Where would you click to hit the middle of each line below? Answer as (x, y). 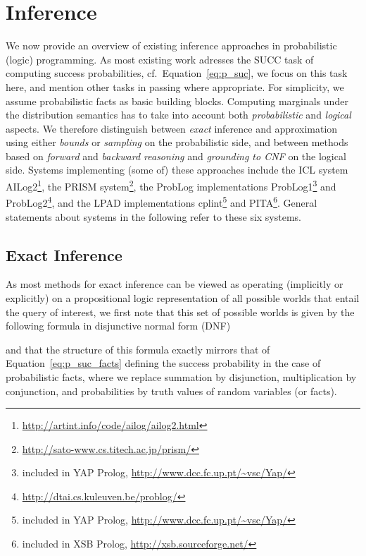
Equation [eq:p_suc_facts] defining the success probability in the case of (163, 363)
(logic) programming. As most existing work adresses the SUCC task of (160, 59)
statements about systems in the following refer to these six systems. (153, 216)
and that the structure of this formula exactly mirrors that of (138, 349)
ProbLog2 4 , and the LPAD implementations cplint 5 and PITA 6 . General (162, 201)
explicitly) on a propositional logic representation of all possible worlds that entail (183, 297)
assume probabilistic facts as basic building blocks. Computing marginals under (177, 101)
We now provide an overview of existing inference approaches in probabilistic (171, 46)
